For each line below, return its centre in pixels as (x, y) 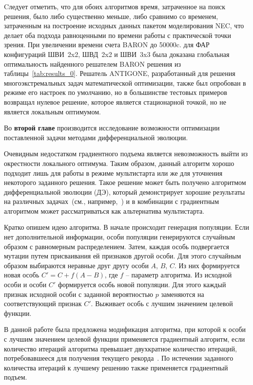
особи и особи (25, 284)
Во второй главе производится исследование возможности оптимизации (112, 128)
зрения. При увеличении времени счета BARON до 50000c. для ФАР (107, 45)
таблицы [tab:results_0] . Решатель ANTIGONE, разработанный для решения (120, 73)
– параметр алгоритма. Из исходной (179, 275)
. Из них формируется (207, 265)
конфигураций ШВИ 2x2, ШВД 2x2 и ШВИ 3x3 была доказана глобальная (117, 54)
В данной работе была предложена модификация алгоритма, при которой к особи (125, 329)
